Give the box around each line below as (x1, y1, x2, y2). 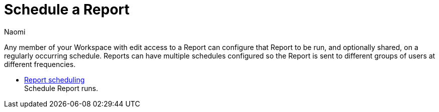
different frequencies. (4, 59, 76, 68)
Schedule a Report (4, 1, 130, 18)
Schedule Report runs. (24, 83, 98, 92)
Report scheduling (24, 75, 85, 84)
